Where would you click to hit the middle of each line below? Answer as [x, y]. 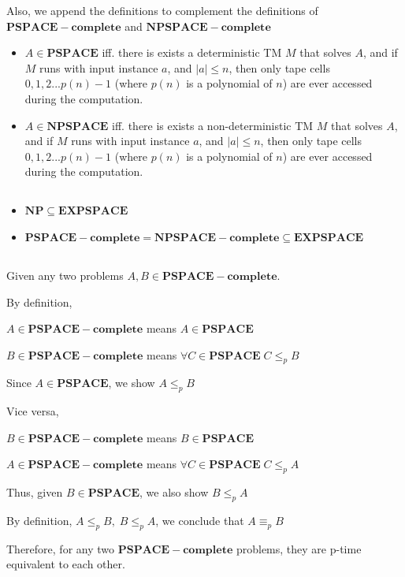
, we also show [174, 492]
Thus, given [35, 492]
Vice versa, [33, 411]
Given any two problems [65, 275]
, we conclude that [200, 521]
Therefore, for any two [61, 548]
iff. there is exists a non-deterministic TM [213, 125]
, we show [132, 383]
